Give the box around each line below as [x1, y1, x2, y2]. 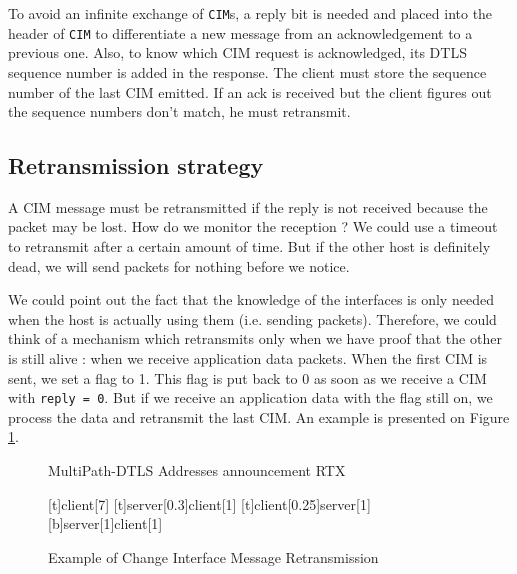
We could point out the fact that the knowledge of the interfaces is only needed [8, 289, 494, 310]
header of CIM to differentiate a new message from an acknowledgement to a [8, 22, 473, 43]
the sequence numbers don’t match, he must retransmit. [8, 101, 351, 122]
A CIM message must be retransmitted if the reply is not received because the [8, 196, 488, 217]
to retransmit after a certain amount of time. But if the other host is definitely [8, 236, 491, 257]
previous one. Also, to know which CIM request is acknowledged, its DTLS [8, 42, 467, 63]
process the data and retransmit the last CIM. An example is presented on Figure [8, 406, 510, 427]
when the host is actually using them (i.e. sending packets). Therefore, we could [8, 308, 497, 329]
